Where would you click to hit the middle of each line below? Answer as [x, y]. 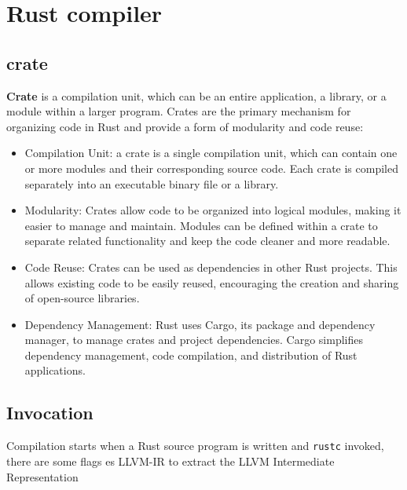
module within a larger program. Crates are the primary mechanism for [179, 111]
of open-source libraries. [82, 298]
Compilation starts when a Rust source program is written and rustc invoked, [195, 446]
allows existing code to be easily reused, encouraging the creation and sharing [212, 282]
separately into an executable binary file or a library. [152, 183]
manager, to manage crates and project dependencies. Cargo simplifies [194, 340]
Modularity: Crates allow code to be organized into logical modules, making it [213, 210]
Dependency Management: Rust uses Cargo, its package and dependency [200, 324]
